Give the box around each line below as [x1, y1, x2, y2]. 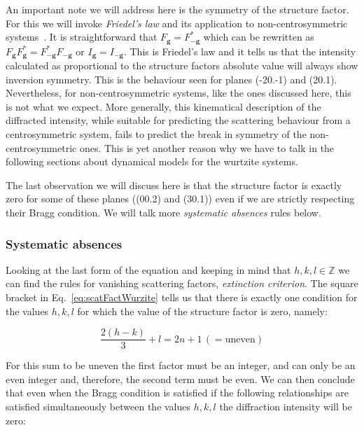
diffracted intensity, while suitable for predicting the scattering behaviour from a [6, 113, 351, 127]
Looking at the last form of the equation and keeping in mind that [6, 262, 291, 277]
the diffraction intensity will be [219, 399, 352, 414]
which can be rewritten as [203, 29, 314, 44]
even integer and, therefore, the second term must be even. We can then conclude [6, 371, 355, 386]
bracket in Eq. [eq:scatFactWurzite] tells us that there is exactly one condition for [6, 290, 358, 305]
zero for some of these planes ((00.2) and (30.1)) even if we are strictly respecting [6, 191, 355, 206]
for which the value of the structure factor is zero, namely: [77, 303, 328, 318]
